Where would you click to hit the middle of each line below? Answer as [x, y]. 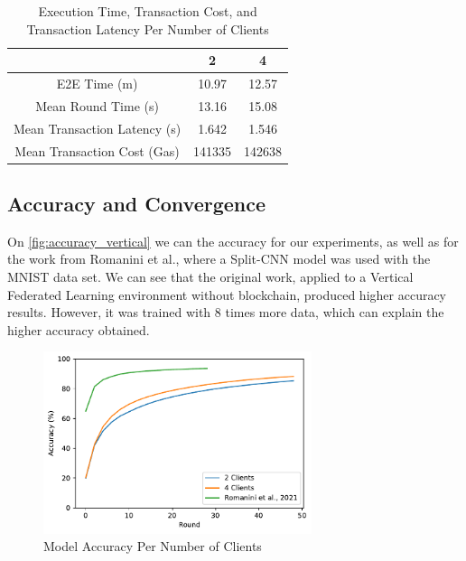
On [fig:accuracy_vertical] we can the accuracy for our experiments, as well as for [233, 241]
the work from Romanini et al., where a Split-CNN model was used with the [219, 259]
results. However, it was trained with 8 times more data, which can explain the [226, 312]
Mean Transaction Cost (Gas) [97, 150]
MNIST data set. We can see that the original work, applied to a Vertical [210, 277]
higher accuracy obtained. [79, 329]
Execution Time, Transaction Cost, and [148, 11]
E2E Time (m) [97, 84]
